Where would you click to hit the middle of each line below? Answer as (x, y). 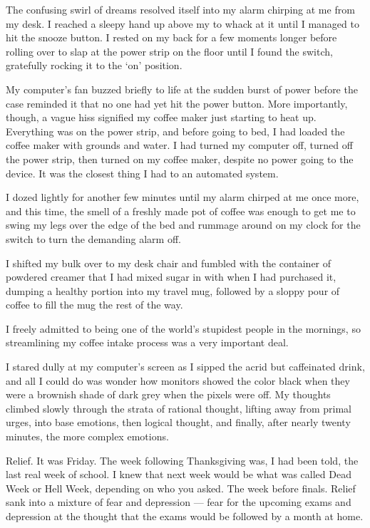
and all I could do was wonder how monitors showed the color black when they (178, 380)
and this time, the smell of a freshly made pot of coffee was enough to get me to (181, 211)
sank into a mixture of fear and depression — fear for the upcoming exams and (179, 502)
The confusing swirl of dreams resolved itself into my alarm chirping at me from (180, 9)
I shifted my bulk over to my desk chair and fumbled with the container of (169, 263)
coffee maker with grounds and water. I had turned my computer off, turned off (179, 145)
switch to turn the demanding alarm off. (93, 238)
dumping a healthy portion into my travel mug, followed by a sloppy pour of (173, 290)
